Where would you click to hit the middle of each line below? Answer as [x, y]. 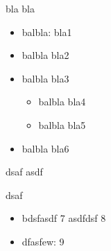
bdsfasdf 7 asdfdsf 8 [64, 218]
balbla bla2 [45, 55]
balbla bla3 [45, 78]
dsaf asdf [24, 172]
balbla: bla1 [47, 32]
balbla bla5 [62, 124]
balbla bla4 [62, 102]
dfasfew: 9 [43, 241]
